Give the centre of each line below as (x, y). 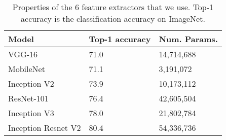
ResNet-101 (28, 98)
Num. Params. (188, 39)
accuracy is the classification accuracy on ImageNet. (113, 19)
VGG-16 (23, 54)
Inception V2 (31, 83)
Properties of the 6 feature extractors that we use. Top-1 (113, 7)
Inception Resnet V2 (45, 128)
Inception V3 (31, 113)
